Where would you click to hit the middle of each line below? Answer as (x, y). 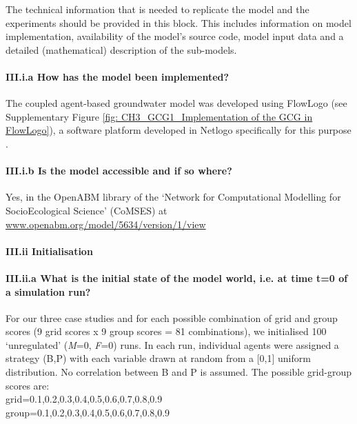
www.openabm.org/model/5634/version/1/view (106, 224)
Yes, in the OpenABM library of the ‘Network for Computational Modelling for (173, 197)
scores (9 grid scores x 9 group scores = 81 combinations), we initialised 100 (166, 331)
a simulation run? (48, 291)
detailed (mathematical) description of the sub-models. (121, 49)
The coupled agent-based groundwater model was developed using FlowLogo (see (176, 103)
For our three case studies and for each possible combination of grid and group (172, 317)
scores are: (28, 385)
